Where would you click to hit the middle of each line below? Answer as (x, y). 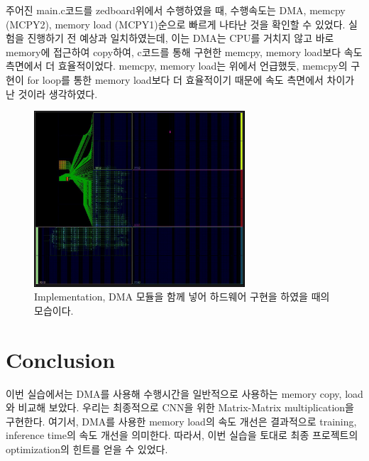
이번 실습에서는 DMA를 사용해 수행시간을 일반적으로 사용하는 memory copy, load (184, 393)
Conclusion (61, 359)
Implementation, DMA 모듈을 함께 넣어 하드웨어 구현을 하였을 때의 (182, 297)
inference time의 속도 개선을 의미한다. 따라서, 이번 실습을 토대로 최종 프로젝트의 (182, 435)
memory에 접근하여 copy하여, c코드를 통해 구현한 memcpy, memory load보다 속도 (184, 51)
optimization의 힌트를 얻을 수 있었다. (87, 449)
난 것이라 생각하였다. (52, 93)
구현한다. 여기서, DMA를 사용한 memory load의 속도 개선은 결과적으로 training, (181, 421)
